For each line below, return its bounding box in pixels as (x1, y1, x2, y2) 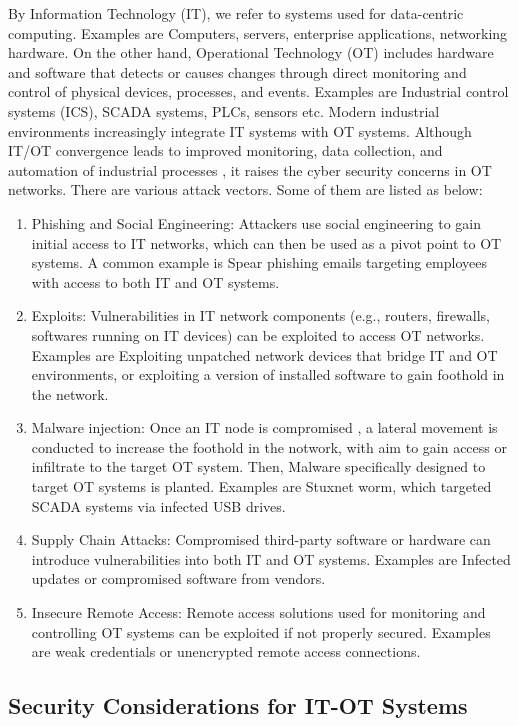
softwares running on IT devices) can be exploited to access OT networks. (31, 324, 485, 345)
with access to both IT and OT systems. (31, 271, 280, 292)
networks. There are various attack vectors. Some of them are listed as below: (8, 179, 483, 200)
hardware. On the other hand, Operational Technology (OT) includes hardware (8, 42, 494, 63)
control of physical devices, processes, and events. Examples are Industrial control (8, 81, 509, 102)
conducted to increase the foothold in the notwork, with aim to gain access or (31, 436, 507, 457)
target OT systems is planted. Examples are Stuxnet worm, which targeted (31, 476, 492, 497)
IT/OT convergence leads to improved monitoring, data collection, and (8, 140, 443, 161)
